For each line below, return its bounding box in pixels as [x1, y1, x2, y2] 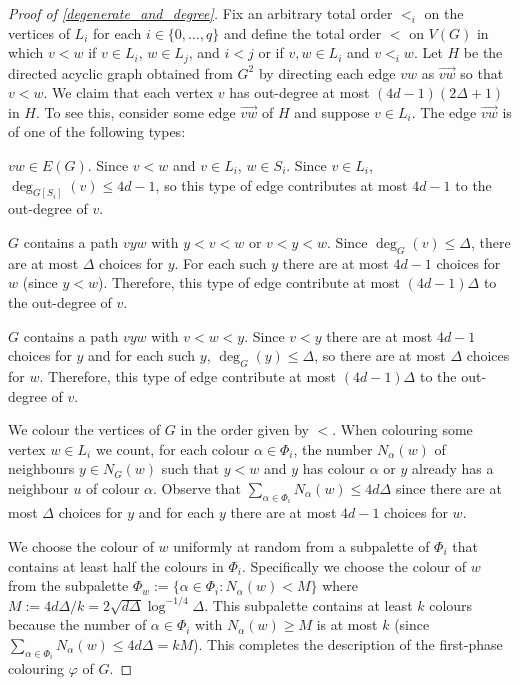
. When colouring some [332, 419, 473, 440]
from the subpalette [8, 575, 129, 596]
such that [161, 458, 220, 479]
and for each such [88, 345, 196, 366]
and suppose [294, 101, 370, 122]
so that [460, 62, 504, 83]
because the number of [8, 614, 147, 635]
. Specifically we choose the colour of [241, 555, 466, 576]
